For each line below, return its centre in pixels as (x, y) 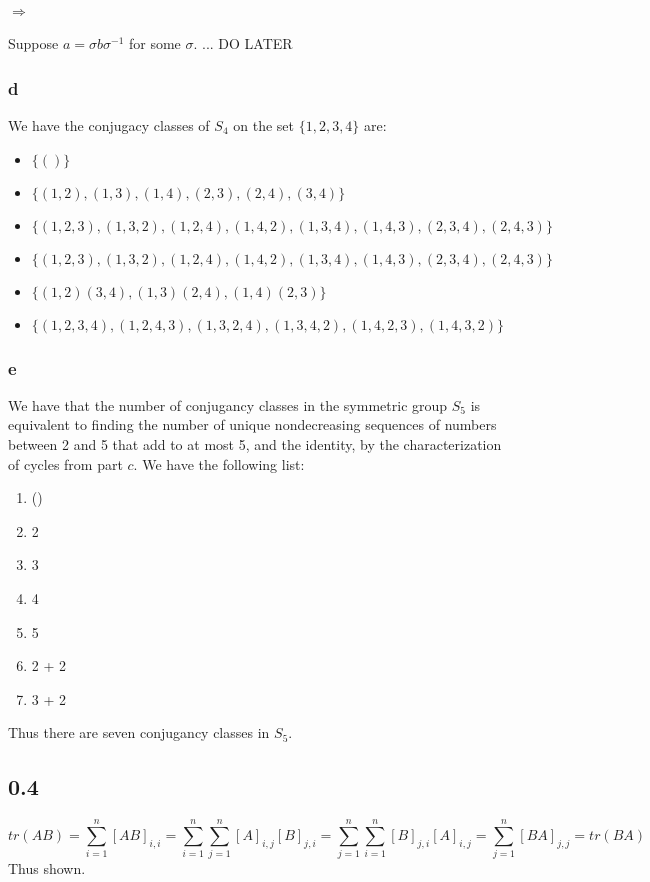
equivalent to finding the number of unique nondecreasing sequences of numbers (252, 424)
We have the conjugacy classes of (109, 125)
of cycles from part (65, 463)
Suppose (33, 43)
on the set (263, 125)
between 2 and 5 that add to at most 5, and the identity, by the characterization (255, 444)
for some (154, 43)
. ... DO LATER (243, 43)
